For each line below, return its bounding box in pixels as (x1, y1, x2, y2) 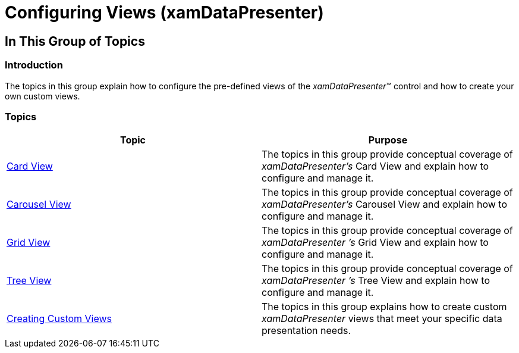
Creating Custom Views (7, 313, 112, 325)
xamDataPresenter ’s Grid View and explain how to (262, 236, 489, 249)
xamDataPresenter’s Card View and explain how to (262, 160, 489, 173)
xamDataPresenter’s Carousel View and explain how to (262, 198, 508, 211)
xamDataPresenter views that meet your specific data (262, 313, 502, 325)
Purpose (368, 134, 408, 146)
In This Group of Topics (5, 33, 145, 49)
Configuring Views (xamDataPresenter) (5, 2, 324, 23)
